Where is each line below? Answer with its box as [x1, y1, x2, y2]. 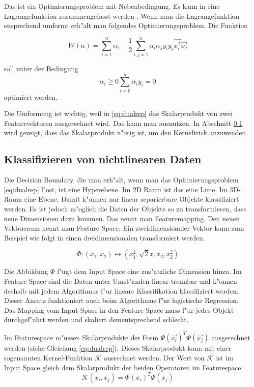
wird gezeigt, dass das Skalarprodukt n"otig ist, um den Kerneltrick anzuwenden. [4, 127, 248, 138]
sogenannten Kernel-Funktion [4, 353, 93, 363]
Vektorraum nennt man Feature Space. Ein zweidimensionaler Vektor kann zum [4, 223, 244, 233]
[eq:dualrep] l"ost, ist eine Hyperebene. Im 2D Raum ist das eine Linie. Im [4, 184, 227, 194]
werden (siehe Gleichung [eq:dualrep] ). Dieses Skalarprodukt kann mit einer [4, 343, 232, 353]
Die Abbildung [4, 266, 48, 276]
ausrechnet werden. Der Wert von [104, 353, 205, 363]
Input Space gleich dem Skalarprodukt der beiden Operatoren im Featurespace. [4, 362, 243, 372]
